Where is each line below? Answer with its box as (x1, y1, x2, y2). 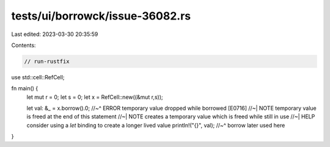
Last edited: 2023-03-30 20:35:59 (11, 30, 98, 38)
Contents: (11, 41, 36, 49)
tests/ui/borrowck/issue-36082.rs (11, 9, 191, 23)
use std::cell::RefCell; (11, 73, 65, 81)
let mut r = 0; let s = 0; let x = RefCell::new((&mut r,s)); (26, 93, 163, 101)
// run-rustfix (24, 58, 70, 65)
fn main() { (11, 85, 38, 92)
